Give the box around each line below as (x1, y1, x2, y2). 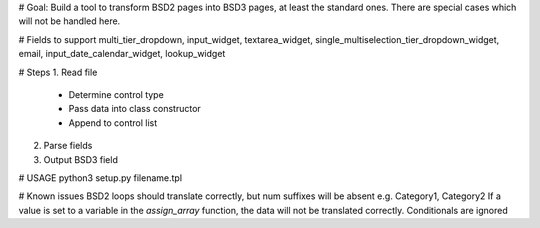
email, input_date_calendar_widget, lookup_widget (18, 48, 226, 60)
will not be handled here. (18, 15, 121, 27)
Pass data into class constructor (68, 103, 202, 115)
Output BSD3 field (43, 153, 119, 165)
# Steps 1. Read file (18, 66, 98, 78)
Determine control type (68, 88, 164, 100)
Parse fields (43, 140, 93, 152)
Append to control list (68, 116, 158, 129)
